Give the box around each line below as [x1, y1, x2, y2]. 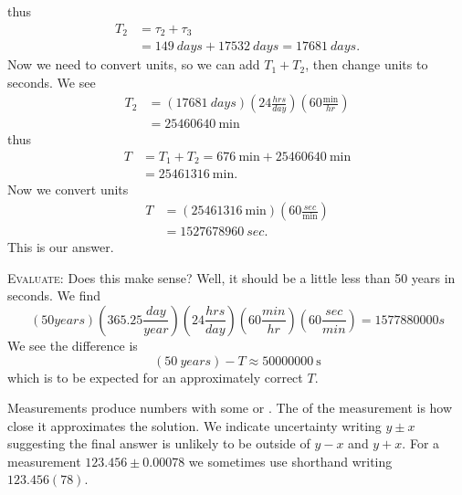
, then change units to [305, 55, 428, 74]
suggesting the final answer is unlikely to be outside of [7, 434, 310, 453]
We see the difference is [7, 335, 138, 354]
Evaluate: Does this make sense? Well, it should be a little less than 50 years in [7, 268, 456, 287]
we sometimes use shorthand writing [188, 451, 393, 470]
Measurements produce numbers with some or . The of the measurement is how [7, 398, 453, 417]
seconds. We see [7, 72, 96, 91]
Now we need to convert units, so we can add [7, 55, 260, 74]
